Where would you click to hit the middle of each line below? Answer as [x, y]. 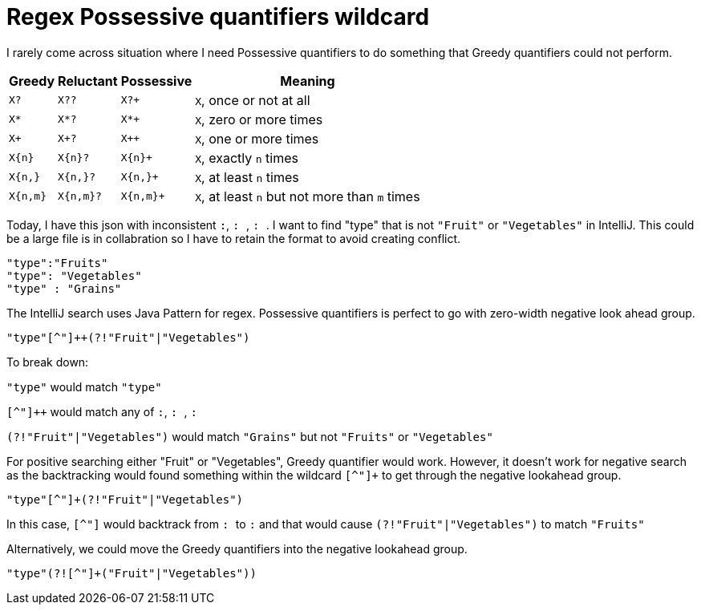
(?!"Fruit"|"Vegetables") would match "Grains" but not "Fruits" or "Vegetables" [250, 436]
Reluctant [88, 81]
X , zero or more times [259, 119]
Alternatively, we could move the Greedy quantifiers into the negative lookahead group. [237, 548]
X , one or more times [257, 138]
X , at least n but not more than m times [308, 196]
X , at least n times [247, 177]
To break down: [48, 362]
